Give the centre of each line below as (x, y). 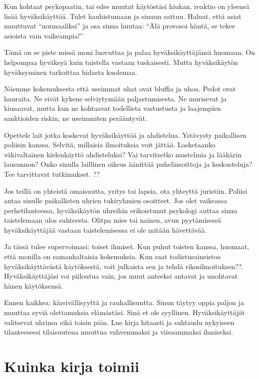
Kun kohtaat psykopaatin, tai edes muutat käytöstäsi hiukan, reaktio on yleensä (127, 6)
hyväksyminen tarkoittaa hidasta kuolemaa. (71, 72)
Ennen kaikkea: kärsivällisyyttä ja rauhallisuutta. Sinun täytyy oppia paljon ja (124, 302)
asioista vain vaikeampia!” (44, 35)
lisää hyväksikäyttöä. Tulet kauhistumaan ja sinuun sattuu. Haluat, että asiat (123, 16)
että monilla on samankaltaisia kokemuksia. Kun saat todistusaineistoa (113, 256)
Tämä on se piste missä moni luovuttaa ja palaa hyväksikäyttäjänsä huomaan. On (130, 52)
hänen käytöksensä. (34, 285)
